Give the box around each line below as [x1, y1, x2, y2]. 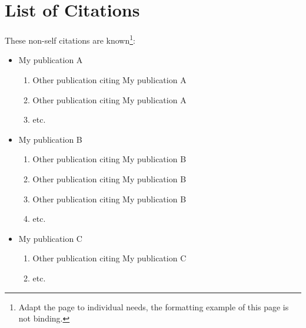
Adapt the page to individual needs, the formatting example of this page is [18, 300, 289, 313]
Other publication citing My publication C [32, 252, 187, 264]
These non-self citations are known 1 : [5, 32, 135, 46]
